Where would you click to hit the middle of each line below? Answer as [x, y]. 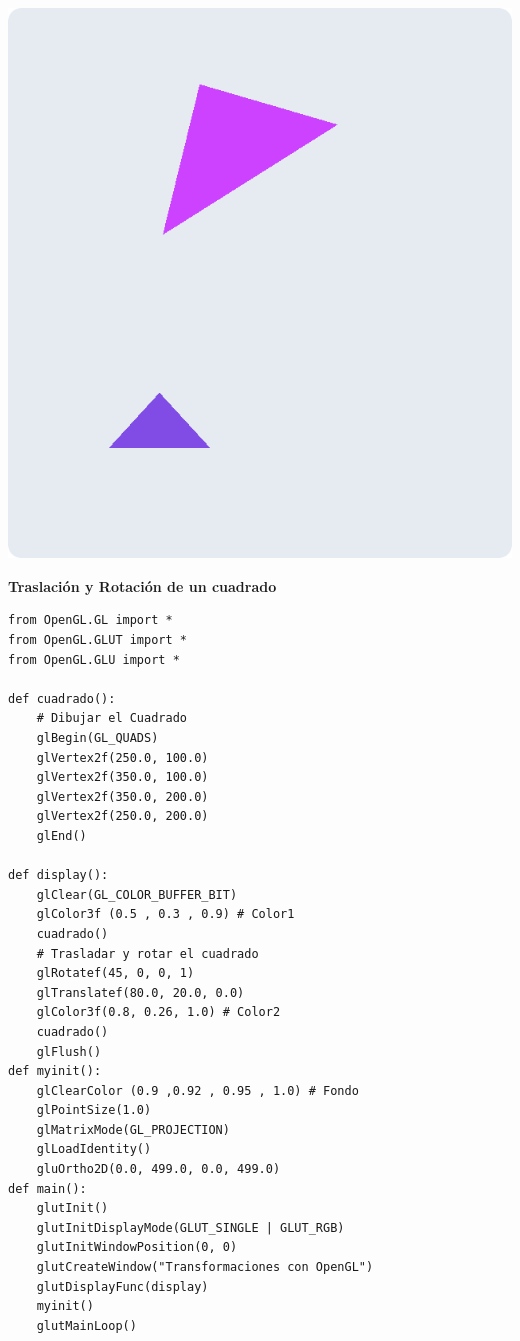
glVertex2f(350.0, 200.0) [122, 796]
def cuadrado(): [62, 698]
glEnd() [61, 835]
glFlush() [69, 1051]
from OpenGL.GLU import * [94, 659]
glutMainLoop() [86, 1325]
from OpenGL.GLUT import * [97, 640]
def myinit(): [55, 1071]
